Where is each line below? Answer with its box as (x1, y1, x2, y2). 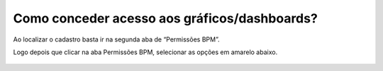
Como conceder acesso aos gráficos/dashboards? (13, 11, 318, 26)
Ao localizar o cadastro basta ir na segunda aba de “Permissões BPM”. (13, 35, 220, 44)
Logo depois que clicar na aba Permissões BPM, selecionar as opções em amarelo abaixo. (13, 48, 278, 56)
